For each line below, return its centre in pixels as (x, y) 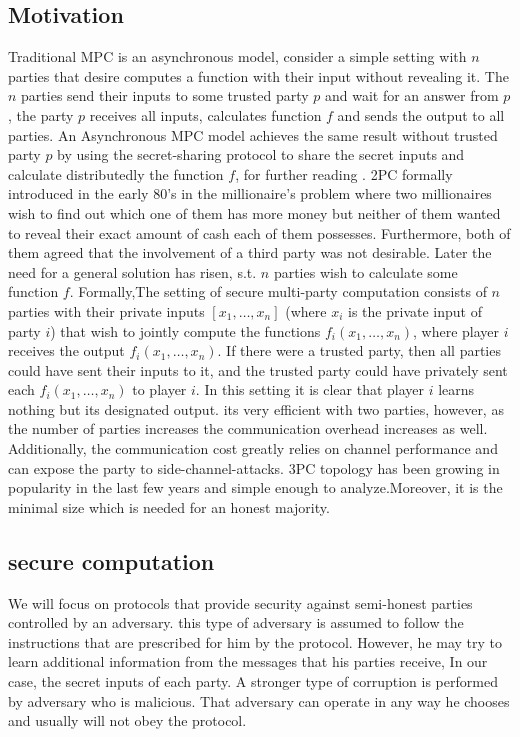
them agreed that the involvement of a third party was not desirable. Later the (250, 252)
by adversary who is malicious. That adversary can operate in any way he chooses (259, 700)
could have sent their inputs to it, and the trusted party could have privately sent (258, 369)
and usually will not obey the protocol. (127, 720)
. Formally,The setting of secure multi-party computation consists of (278, 291)
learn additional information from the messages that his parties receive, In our (248, 661)
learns (456, 389)
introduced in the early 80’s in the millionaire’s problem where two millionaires (250, 193)
